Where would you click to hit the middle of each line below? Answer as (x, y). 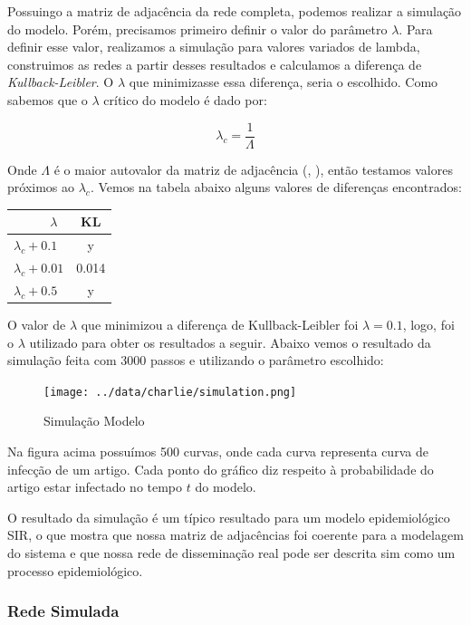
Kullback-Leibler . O (61, 82)
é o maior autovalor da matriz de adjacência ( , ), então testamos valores (253, 169)
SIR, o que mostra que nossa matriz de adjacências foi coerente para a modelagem (235, 535)
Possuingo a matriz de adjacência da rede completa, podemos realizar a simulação (235, 11)
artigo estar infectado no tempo (95, 487)
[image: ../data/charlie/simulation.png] (170, 392)
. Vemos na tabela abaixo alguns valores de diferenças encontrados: (276, 187)
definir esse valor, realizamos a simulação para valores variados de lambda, (214, 47)
